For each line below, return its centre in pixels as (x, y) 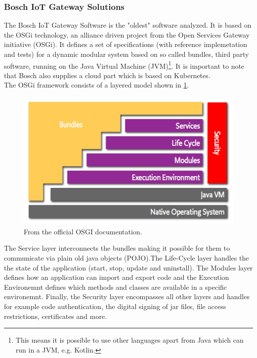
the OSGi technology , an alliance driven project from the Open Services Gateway (127, 34)
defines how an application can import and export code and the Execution (117, 277)
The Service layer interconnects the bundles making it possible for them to (117, 248)
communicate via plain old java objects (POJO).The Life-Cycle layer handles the (127, 258)
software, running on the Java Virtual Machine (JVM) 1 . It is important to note (124, 65)
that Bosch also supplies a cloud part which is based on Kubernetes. (107, 75)
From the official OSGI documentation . (83, 231)
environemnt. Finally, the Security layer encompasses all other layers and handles (127, 296)
